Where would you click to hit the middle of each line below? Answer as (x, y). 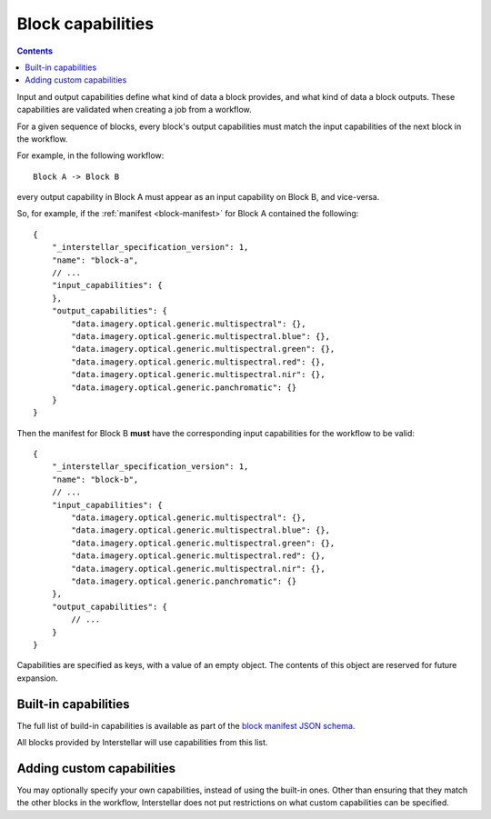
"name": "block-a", (95, 260)
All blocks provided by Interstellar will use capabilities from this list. (142, 743)
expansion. (37, 678)
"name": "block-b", (95, 479)
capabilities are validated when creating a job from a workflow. (134, 110)
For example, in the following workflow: (90, 155)
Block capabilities (85, 24)
